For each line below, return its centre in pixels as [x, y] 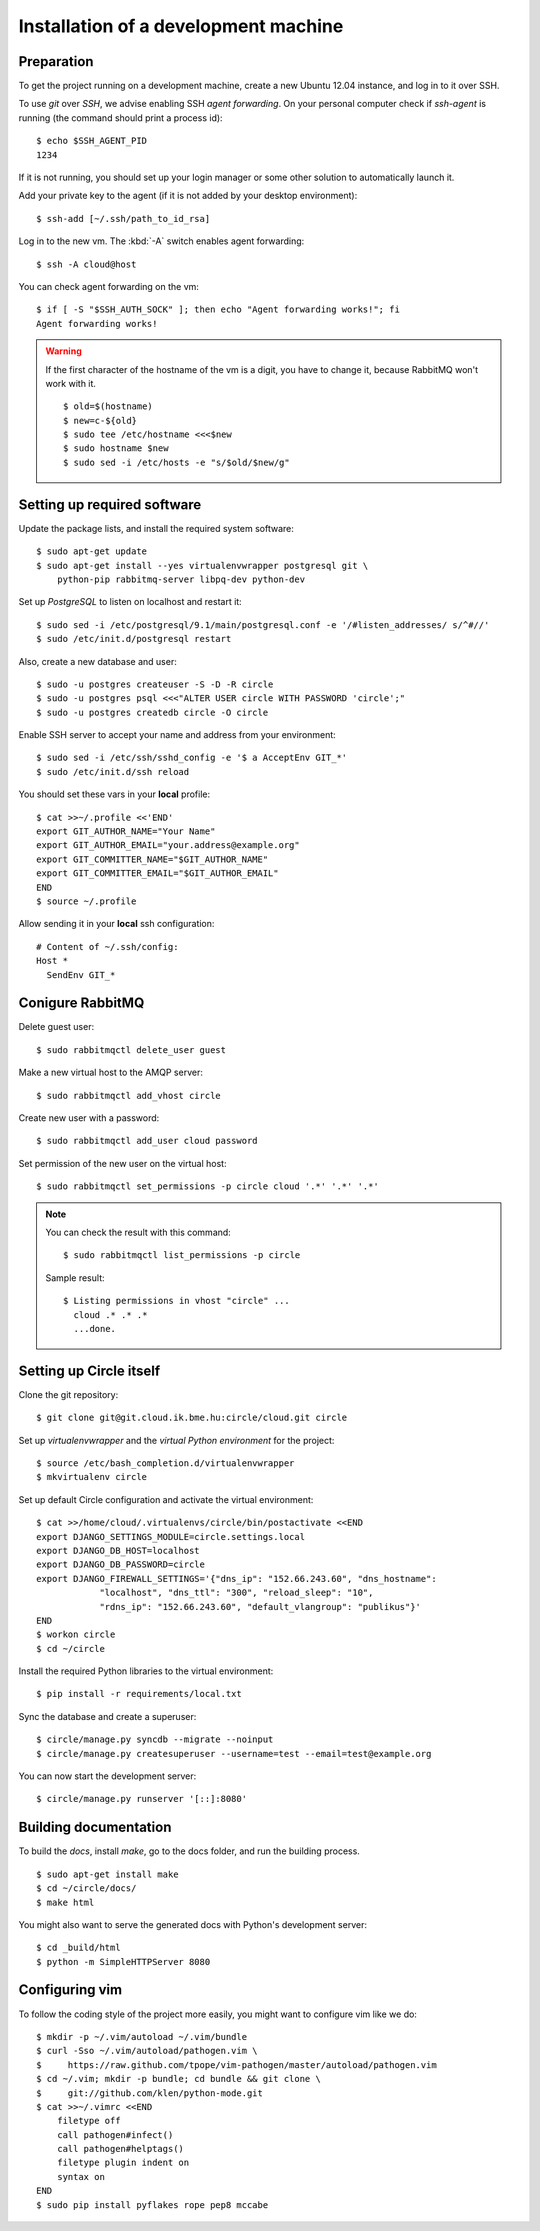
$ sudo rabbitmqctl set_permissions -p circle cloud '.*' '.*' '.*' [207, 1186]
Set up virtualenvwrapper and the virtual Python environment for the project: [176, 1440]
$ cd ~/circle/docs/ [86, 1888]
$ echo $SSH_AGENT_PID [92, 141]
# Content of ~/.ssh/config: [107, 946]
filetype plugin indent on [123, 2163]
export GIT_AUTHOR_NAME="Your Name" [126, 831]
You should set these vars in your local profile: [114, 794]
